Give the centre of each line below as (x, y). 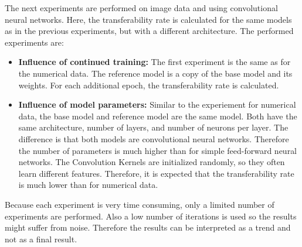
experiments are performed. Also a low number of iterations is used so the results (151, 216)
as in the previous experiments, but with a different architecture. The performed (149, 31)
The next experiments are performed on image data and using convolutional (141, 8)
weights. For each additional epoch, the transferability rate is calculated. (149, 85)
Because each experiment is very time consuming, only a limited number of (140, 204)
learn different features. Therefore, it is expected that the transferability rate (156, 173)
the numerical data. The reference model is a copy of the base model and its (155, 73)
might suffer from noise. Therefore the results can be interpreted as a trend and (148, 227)
